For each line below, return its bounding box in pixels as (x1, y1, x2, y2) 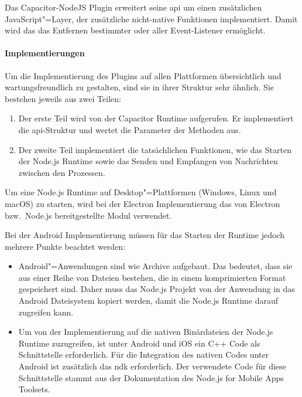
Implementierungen (5, 47, 85, 59)
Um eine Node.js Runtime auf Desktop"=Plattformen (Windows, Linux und (5, 186, 277, 198)
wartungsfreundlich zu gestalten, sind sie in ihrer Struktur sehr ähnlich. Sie (5, 81, 274, 93)
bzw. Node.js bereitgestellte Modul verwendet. (5, 209, 172, 221)
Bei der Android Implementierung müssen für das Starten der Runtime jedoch (5, 229, 285, 241)
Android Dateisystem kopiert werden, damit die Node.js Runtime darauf (18, 294, 279, 307)
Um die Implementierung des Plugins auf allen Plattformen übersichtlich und (5, 69, 282, 82)
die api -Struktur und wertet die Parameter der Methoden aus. (18, 123, 241, 135)
